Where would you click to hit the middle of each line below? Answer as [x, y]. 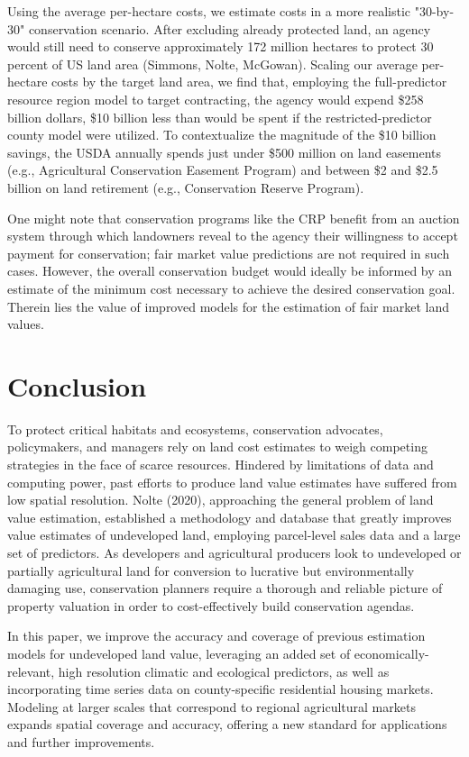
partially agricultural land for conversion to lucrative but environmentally [211, 570]
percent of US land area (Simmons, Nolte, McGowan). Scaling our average [212, 64]
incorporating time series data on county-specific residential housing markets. [221, 689]
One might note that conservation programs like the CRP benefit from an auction [234, 218]
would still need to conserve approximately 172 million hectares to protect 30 [221, 46]
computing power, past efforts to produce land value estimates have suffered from [232, 482]
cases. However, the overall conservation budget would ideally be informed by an [230, 271]
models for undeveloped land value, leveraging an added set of [179, 653]
